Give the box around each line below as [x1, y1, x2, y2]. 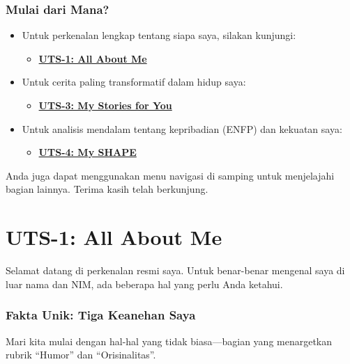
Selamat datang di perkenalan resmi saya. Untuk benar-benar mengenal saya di [6, 263, 345, 278]
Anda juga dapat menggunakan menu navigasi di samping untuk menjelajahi [6, 168, 335, 182]
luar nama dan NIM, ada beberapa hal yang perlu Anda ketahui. [6, 276, 283, 291]
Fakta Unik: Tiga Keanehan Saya [6, 306, 196, 324]
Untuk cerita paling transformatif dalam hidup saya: [22, 74, 246, 89]
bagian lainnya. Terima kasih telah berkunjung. [6, 182, 208, 196]
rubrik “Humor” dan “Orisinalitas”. [6, 347, 156, 362]
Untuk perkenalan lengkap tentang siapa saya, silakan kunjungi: [22, 28, 296, 42]
